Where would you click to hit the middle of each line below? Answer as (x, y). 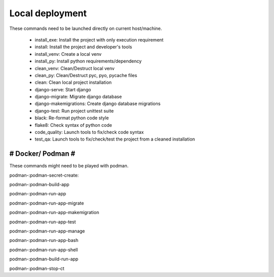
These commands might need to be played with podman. (69, 166)
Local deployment (48, 13)
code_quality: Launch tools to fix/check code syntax (89, 132)
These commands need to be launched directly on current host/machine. (86, 28)
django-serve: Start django (63, 89)
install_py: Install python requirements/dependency (88, 61)
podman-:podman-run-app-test (43, 222)
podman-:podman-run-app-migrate (47, 203)
